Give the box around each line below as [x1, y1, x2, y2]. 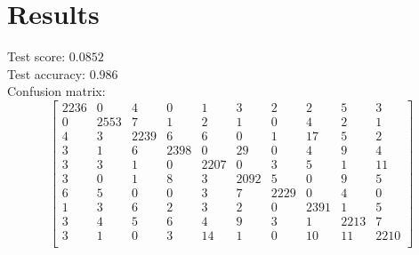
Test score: [7, 47, 66, 66]
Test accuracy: [7, 64, 85, 83]
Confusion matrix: [7, 82, 106, 100]
